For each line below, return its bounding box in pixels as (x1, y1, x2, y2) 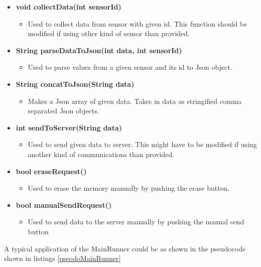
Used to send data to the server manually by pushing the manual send (28, 216, 244, 227)
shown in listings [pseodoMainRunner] (4, 253, 121, 263)
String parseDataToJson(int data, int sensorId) (16, 45, 182, 55)
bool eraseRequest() (16, 166, 87, 176)
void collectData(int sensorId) (16, 2, 121, 12)
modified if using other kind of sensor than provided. (28, 28, 190, 39)
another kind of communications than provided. (28, 149, 175, 159)
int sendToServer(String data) (16, 122, 122, 132)
